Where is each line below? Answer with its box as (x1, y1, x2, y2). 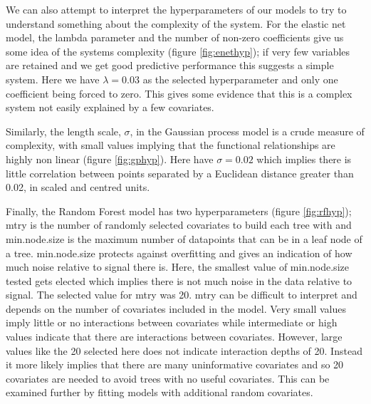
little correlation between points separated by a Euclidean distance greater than (6, 165, 354, 180)
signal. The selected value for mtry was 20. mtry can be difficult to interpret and (6, 287, 357, 302)
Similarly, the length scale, (6, 123, 121, 138)
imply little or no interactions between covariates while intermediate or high (6, 315, 338, 330)
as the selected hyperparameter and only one (142, 71, 338, 86)
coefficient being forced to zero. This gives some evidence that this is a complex (6, 86, 352, 100)
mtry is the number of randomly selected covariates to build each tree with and (6, 217, 352, 232)
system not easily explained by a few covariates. (6, 100, 214, 115)
